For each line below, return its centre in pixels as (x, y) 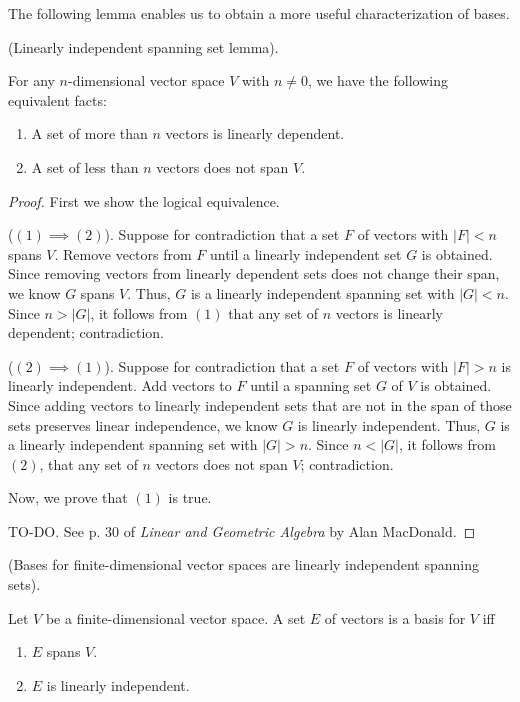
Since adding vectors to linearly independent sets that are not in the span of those (260, 404)
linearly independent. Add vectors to (120, 385)
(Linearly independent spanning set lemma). (143, 46)
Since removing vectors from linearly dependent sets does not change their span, (254, 273)
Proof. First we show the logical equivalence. (144, 200)
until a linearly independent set (305, 253)
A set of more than (89, 133)
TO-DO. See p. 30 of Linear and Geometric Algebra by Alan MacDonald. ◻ (242, 530)
